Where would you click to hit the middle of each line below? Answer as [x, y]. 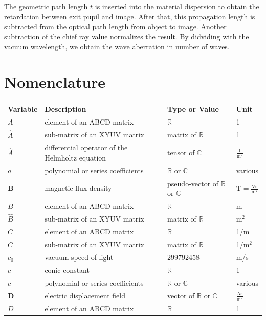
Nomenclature [55, 82]
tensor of [181, 153]
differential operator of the [86, 147]
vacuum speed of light [79, 257]
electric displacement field [85, 295]
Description [65, 108]
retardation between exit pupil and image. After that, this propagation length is [130, 16]
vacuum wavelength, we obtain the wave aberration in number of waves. [117, 46]
